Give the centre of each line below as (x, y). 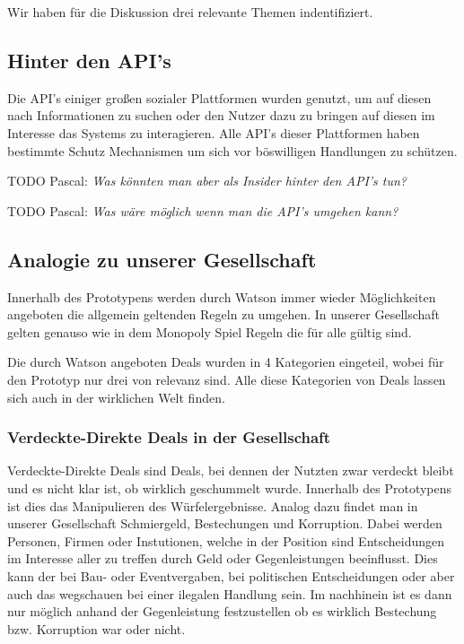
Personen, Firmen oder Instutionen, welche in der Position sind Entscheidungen (226, 540)
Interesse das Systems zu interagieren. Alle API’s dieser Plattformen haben (214, 132)
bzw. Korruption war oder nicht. (96, 628)
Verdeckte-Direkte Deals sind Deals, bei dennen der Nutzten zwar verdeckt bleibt (231, 470)
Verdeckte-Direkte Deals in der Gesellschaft (169, 437)
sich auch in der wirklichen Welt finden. (116, 397)
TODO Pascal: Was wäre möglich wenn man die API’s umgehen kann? (203, 210)
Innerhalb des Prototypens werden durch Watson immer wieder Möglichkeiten (222, 296)
